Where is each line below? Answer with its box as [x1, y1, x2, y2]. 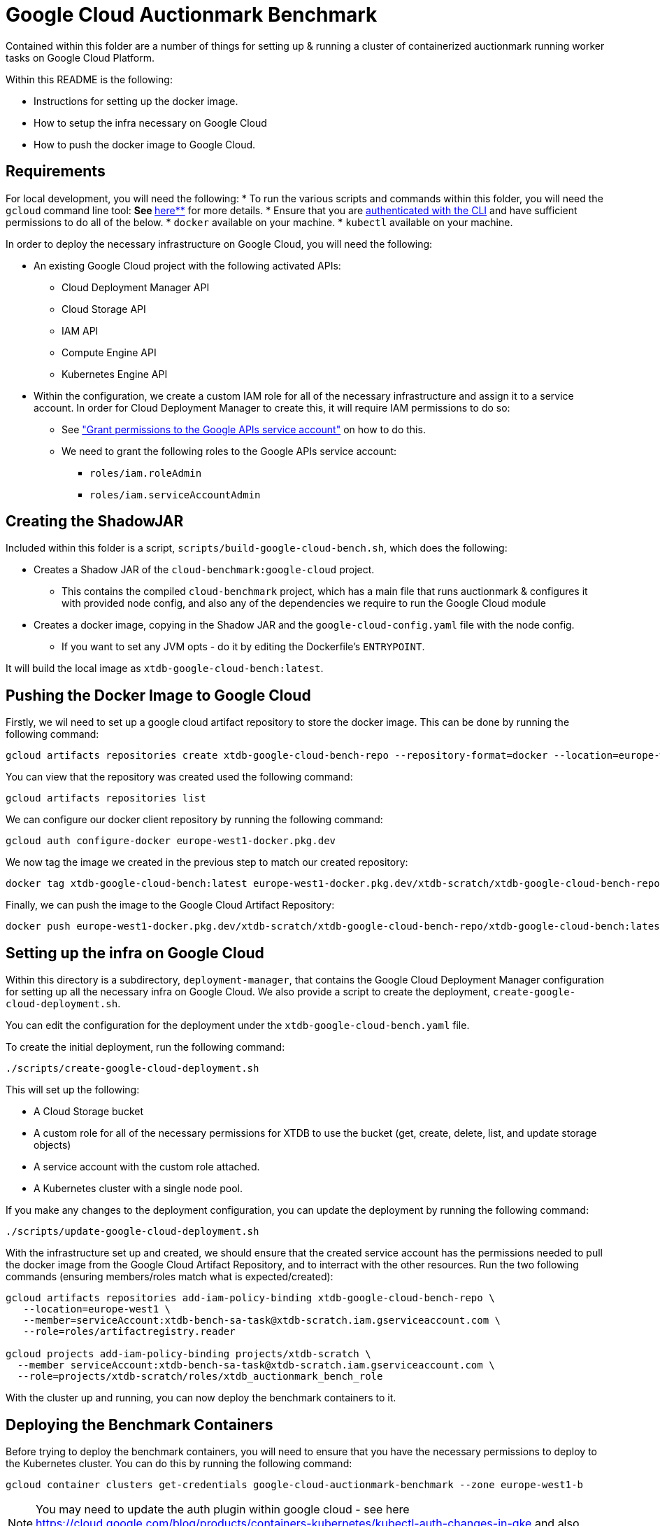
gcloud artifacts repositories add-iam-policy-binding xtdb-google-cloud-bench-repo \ [6, 1292, 495, 1304]
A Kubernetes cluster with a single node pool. [34, 1182, 243, 1195]
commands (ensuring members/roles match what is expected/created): [6, 1270, 333, 1283]
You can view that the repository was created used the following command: [6, 771, 353, 783]
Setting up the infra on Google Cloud [6, 944, 264, 962]
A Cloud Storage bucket [34, 1105, 143, 1118]
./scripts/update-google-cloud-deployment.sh [6, 1226, 259, 1238]
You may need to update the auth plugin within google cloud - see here [36, 1501, 410, 1516]
